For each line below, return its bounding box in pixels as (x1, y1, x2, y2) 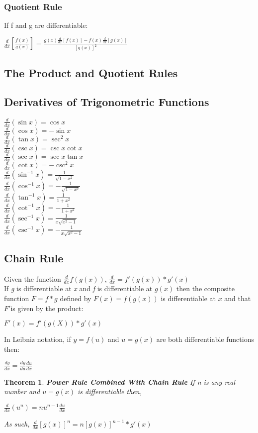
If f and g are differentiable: (4, 20, 88, 30)
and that (224, 293, 251, 303)
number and (4, 386, 40, 397)
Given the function (4, 273, 61, 284)
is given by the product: (10, 303, 84, 313)
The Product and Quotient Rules (4, 65, 178, 80)
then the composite (176, 283, 235, 294)
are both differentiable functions (156, 334, 254, 344)
